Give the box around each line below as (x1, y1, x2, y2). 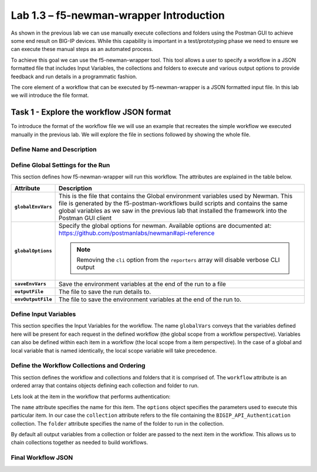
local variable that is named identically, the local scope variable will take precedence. (11, 347, 217, 354)
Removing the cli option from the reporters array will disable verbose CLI (76, 255, 280, 264)
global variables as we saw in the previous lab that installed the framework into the (58, 206, 287, 214)
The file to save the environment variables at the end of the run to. (58, 295, 242, 304)
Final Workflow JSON (11, 454, 73, 462)
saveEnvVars (14, 281, 46, 287)
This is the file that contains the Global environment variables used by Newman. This (58, 191, 293, 200)
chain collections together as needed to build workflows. (11, 439, 149, 446)
